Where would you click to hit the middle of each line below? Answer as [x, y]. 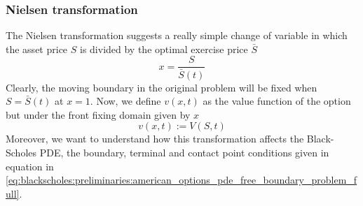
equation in [30, 166]
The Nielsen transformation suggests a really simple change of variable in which [177, 35]
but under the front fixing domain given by [98, 114]
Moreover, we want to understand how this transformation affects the [155, 139]
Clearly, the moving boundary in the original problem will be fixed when [162, 87]
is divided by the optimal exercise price [164, 49]
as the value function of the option [277, 101]
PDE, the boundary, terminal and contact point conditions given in [184, 152]
